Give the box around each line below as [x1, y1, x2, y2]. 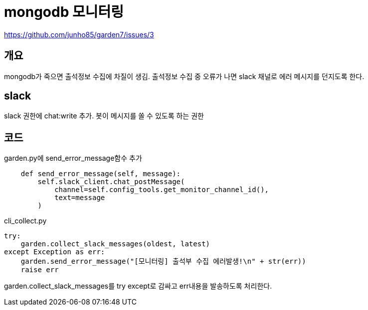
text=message [54, 194, 105, 202]
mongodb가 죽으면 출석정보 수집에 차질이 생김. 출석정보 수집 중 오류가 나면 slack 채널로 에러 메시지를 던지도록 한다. [4, 72, 365, 81]
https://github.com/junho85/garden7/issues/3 [4, 30, 154, 39]
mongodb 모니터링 [4, 3, 124, 20]
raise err [20, 266, 59, 274]
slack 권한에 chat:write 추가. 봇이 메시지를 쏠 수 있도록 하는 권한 [4, 111, 204, 120]
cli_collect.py [4, 216, 47, 225]
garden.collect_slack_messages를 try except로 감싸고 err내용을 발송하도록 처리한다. [4, 282, 272, 291]
